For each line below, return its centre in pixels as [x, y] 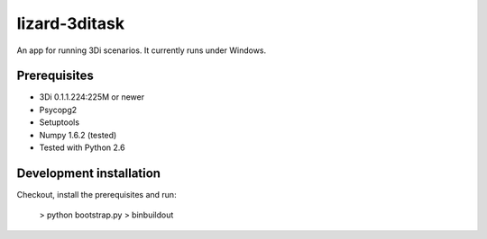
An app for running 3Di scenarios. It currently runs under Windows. [142, 50]
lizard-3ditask [71, 23]
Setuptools [60, 122]
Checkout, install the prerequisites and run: [96, 194]
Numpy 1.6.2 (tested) [78, 135]
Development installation [89, 173]
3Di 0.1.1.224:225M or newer [92, 97]
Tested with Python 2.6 [82, 147]
